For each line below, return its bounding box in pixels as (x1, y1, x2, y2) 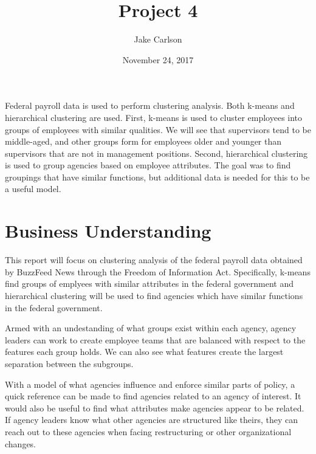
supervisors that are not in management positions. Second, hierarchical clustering (5, 146, 308, 159)
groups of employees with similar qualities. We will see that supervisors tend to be (5, 123, 311, 136)
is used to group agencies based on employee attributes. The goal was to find (5, 159, 291, 171)
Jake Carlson (134, 33, 182, 46)
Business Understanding (5, 218, 211, 243)
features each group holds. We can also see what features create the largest (5, 345, 284, 358)
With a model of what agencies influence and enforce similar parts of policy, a (5, 377, 295, 390)
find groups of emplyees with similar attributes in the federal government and (5, 277, 294, 290)
